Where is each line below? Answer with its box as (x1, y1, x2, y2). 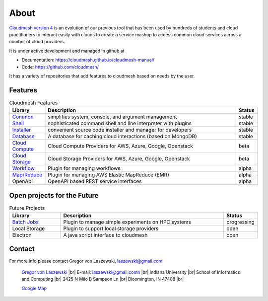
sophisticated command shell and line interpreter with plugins (48, 120, 192, 127)
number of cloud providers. (9, 39, 66, 45)
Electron (12, 231, 32, 238)
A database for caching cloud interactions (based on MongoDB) (48, 133, 197, 140)
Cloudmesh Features (9, 99, 58, 106)
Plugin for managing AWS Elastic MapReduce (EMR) (48, 171, 170, 178)
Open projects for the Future (9, 191, 99, 200)
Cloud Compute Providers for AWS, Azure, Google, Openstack (48, 143, 194, 150)
